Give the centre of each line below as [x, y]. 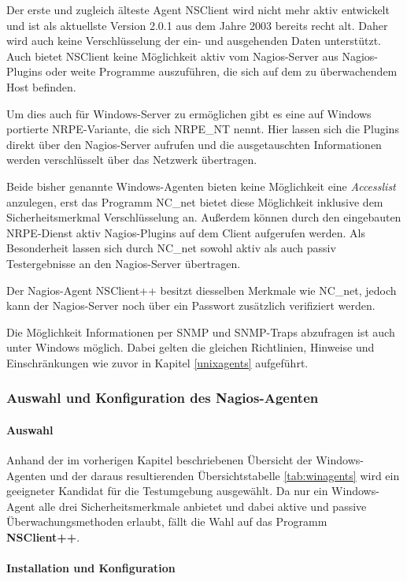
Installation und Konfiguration [91, 568]
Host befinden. [41, 86]
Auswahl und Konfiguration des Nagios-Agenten [163, 398]
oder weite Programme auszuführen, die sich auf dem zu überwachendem [222, 71]
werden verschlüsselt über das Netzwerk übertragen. [132, 160]
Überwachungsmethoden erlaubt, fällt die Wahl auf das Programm [167, 521]
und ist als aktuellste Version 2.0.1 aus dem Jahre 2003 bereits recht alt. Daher [197, 25]
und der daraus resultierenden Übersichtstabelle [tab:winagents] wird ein [225, 475]
